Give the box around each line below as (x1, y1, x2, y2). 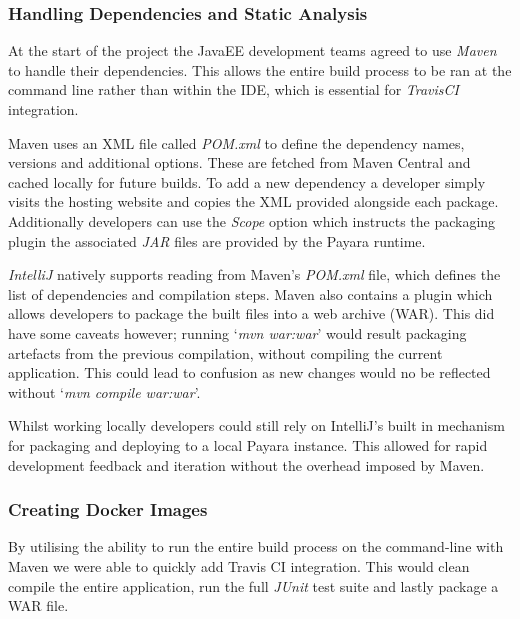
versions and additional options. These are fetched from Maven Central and (8, 152, 471, 173)
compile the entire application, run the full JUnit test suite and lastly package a (8, 575, 499, 596)
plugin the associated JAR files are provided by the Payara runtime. (8, 230, 426, 251)
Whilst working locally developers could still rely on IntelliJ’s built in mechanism (8, 415, 505, 436)
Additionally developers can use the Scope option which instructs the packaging (8, 210, 496, 231)
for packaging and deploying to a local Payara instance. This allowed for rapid (8, 434, 488, 455)
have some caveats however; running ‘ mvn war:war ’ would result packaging (8, 322, 467, 343)
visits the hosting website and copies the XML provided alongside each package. (8, 191, 499, 212)
